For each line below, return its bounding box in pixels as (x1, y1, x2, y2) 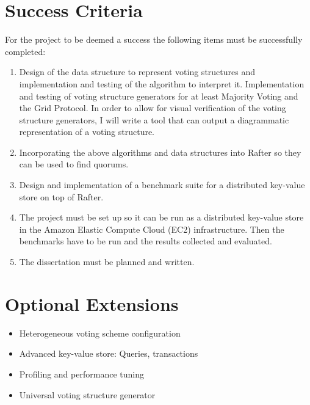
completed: (5, 45, 46, 57)
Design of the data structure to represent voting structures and (19, 65, 255, 78)
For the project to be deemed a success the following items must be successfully (5, 33, 303, 46)
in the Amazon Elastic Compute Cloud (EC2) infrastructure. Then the (19, 222, 284, 235)
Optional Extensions (5, 291, 179, 316)
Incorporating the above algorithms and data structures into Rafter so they (19, 145, 301, 158)
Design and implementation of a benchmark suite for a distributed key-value (19, 178, 305, 191)
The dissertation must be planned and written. (19, 255, 195, 268)
